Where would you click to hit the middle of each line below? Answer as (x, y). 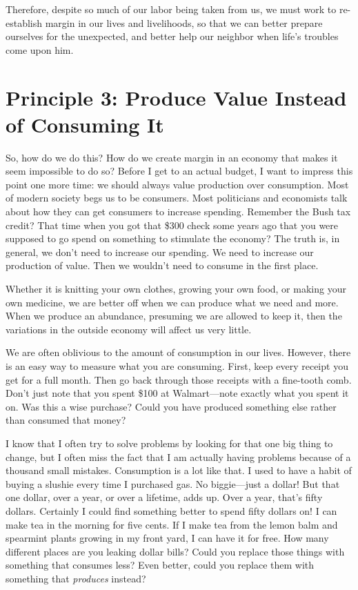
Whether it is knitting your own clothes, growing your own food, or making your (176, 289)
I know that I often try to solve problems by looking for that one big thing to (169, 443)
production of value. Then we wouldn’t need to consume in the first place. (162, 265)
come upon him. (40, 49)
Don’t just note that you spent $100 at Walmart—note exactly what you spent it (177, 393)
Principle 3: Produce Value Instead (176, 97)
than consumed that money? (66, 420)
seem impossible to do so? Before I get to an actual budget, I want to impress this (179, 171)
